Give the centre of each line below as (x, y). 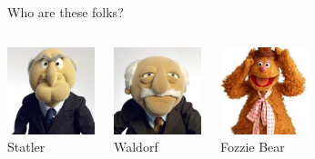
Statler (26, 147)
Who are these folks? (66, 12)
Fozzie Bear (253, 147)
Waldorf (136, 147)
